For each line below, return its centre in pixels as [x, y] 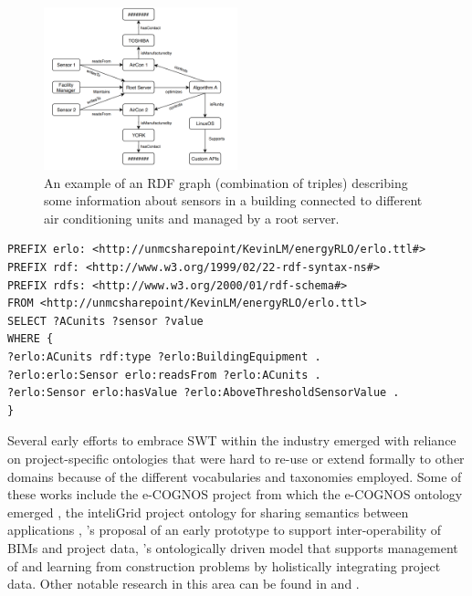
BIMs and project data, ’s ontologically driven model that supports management [233, 547]
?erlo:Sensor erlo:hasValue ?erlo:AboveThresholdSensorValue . [204, 393]
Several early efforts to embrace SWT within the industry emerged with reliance [232, 440]
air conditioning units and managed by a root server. [192, 218]
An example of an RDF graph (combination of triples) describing [226, 182]
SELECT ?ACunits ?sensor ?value [105, 321]
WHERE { [31, 339]
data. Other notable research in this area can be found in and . [184, 584]
